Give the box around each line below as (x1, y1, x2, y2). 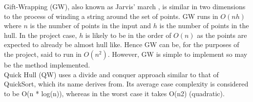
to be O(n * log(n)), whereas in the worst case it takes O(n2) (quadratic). (4, 88, 225, 98)
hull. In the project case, (4, 30, 77, 40)
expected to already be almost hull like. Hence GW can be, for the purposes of (4, 39, 239, 50)
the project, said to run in (4, 49, 82, 59)
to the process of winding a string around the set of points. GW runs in (4, 11, 218, 21)
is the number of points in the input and (30, 20, 151, 31)
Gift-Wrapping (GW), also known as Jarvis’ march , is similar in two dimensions (4, 1, 246, 11)
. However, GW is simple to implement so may (107, 49, 248, 59)
